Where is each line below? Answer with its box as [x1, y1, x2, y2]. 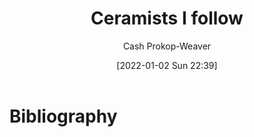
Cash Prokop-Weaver [122, 40, 212, 52]
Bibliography [9, 105, 118, 127]
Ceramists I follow [90, 7, 244, 30]
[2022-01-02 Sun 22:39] [116, 59, 218, 71]
